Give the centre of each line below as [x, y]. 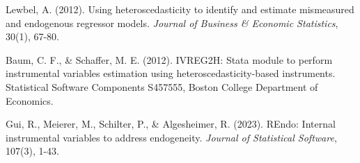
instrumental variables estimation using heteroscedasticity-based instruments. [171, 73]
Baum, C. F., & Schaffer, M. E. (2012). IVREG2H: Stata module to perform [169, 59]
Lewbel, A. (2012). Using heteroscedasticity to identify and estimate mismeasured [180, 9]
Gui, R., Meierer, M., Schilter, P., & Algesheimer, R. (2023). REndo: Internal [171, 124]
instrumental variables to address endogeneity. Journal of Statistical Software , [171, 137]
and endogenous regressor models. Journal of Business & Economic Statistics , [172, 23]
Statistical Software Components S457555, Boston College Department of [162, 86]
